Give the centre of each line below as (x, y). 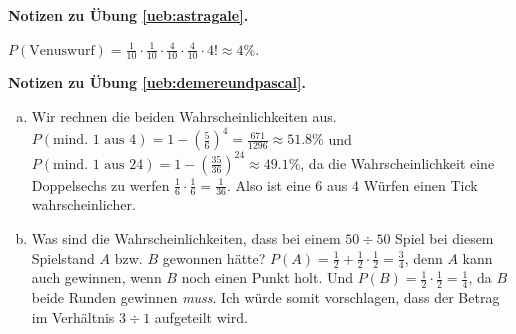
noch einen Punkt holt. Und (267, 277)
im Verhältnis (73, 316)
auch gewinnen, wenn (96, 277)
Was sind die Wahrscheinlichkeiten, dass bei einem (186, 238)
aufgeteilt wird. (201, 316)
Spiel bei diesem (444, 238)
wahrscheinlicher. (83, 204)
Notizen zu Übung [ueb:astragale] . (128, 15)
